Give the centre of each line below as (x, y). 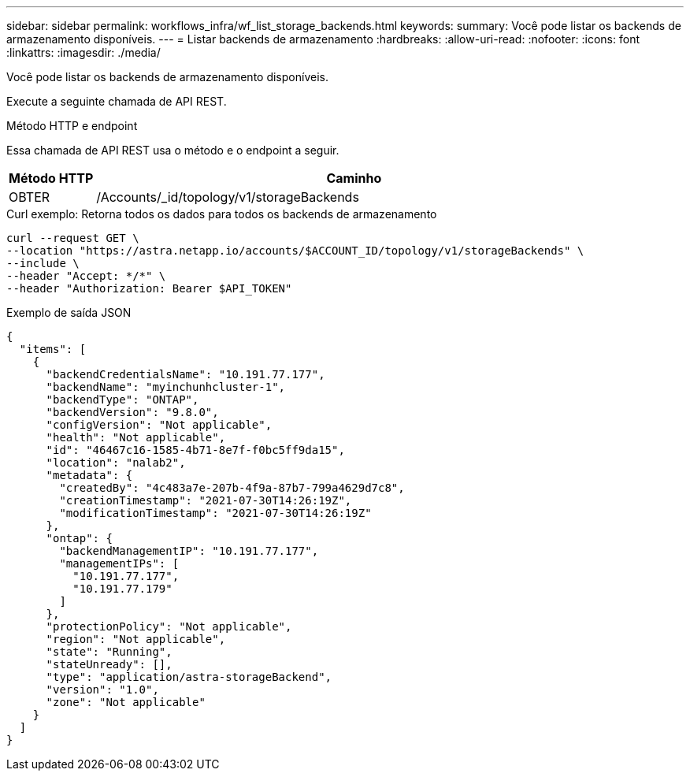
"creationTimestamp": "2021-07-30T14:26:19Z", (206, 500)
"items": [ (53, 349)
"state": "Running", (109, 652)
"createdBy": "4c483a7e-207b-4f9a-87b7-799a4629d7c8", (232, 488)
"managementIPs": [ (119, 563)
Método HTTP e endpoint (72, 126)
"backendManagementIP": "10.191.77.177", (189, 551)
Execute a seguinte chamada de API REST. (117, 101)
